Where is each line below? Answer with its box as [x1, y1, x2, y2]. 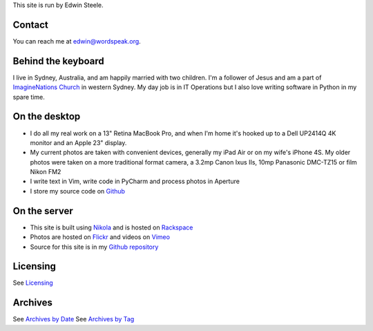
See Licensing [12, 278, 53, 287]
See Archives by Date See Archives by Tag [12, 315, 135, 323]
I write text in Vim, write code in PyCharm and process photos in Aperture [30, 177, 240, 186]
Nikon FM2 [30, 168, 61, 176]
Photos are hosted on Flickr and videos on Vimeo [30, 233, 171, 241]
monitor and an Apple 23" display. [30, 138, 127, 146]
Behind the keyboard [12, 55, 105, 67]
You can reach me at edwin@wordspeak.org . [12, 37, 141, 45]
